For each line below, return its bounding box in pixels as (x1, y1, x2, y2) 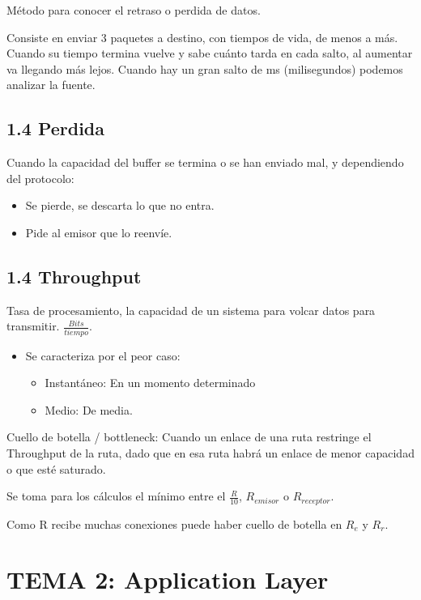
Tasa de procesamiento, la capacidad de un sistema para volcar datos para (6, 301, 376, 318)
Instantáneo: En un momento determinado (45, 374, 256, 391)
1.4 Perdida (6, 116, 105, 141)
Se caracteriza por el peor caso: (25, 347, 181, 364)
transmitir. (6, 317, 60, 334)
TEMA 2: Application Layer (6, 563, 329, 596)
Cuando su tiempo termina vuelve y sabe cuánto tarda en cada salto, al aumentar (6, 45, 413, 62)
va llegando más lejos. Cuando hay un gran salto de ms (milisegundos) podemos (6, 60, 403, 77)
